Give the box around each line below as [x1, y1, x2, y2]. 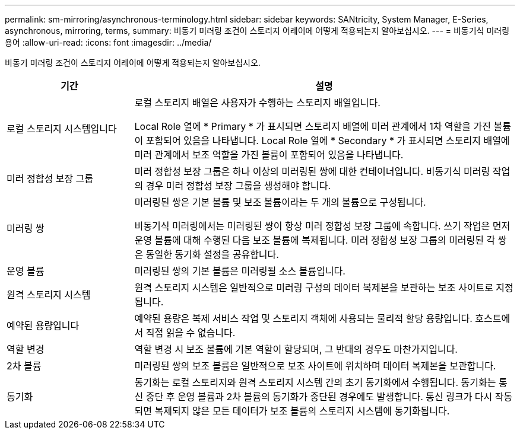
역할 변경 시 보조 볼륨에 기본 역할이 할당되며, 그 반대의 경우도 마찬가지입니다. [134, 343, 458, 355]
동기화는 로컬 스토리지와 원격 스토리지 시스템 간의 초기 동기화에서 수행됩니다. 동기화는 [134, 376, 496, 388]
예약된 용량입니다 [7, 320, 80, 331]
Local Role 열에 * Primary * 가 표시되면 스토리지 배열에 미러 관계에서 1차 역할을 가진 [134, 120, 491, 132]
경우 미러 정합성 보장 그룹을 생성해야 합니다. [145, 180, 331, 192]
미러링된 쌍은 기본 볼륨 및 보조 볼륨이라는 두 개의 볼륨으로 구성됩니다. [134, 196, 426, 208]
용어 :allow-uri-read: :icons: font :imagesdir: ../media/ [5, 37, 212, 47]
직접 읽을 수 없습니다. [145, 327, 236, 339]
